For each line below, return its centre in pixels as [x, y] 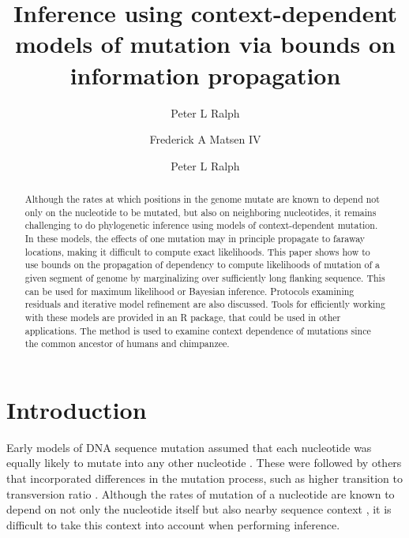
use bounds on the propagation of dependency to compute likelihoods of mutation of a [202, 265]
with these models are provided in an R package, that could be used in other [183, 317]
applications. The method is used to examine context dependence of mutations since [198, 330]
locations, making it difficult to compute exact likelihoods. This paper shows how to [197, 251]
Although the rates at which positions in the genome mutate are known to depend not [202, 199]
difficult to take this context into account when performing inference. [173, 524]
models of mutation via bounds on [205, 44]
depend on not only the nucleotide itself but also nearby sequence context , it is [199, 509]
